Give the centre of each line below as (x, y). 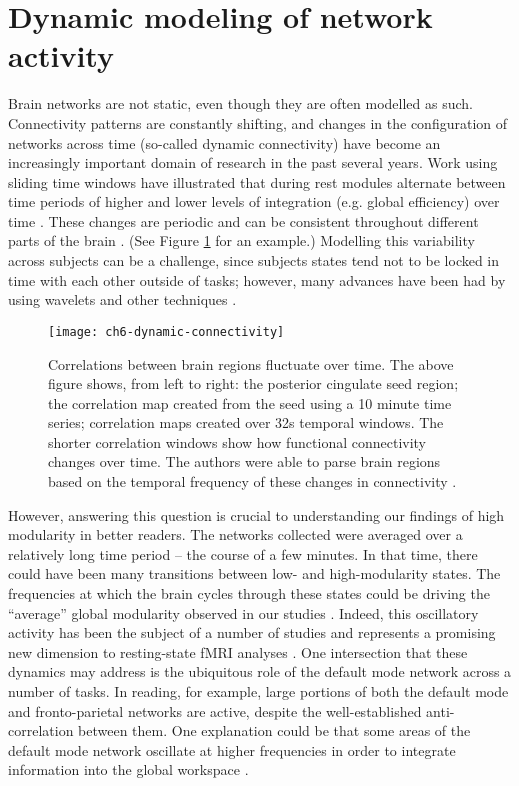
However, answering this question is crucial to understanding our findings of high (256, 514)
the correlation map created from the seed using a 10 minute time (250, 402)
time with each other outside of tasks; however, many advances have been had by (257, 279)
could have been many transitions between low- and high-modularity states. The (254, 573)
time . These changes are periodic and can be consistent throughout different (243, 220)
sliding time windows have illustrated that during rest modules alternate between (257, 181)
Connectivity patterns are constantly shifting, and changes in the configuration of (258, 122)
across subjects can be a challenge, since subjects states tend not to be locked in (254, 260)
